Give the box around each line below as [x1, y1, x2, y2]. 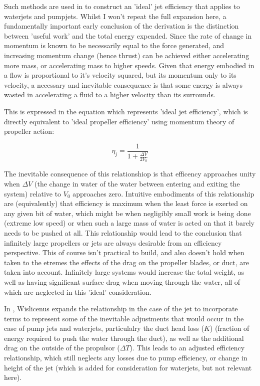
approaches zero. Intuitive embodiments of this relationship [72, 188, 254, 199]
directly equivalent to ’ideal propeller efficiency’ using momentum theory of [4, 116, 234, 126]
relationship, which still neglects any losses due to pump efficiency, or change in [4, 352, 247, 363]
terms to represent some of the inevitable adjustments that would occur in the [4, 313, 244, 323]
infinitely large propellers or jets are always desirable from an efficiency [4, 237, 222, 248]
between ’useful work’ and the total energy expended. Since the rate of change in [4, 30, 252, 41]
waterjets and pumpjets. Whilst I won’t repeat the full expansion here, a [4, 11, 226, 21]
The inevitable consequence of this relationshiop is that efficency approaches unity [4, 168, 256, 179]
